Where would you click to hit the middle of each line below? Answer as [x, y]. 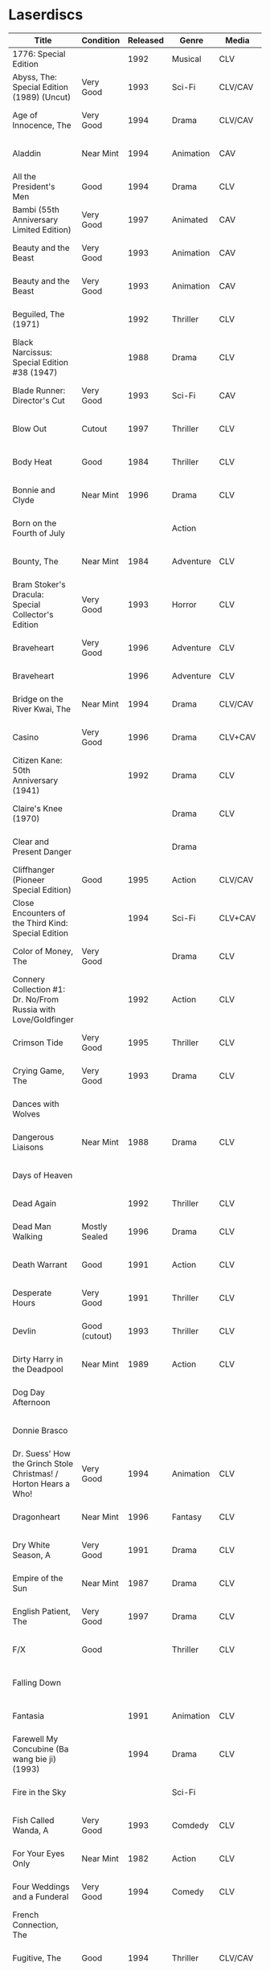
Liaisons [28, 1147]
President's [34, 186]
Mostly [94, 1226]
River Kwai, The [41, 709]
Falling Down [37, 1682]
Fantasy [187, 1517]
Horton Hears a [41, 1483]
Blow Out [29, 428]
